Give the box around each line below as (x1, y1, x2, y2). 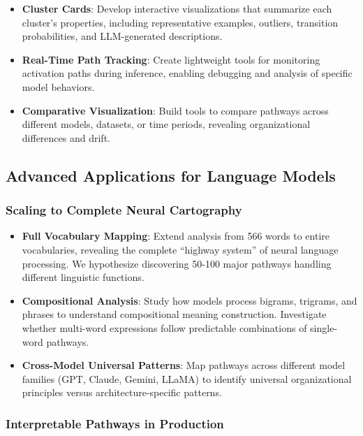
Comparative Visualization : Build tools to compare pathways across (22, 103, 329, 117)
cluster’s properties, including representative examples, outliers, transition (22, 15, 339, 29)
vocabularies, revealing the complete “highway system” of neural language (22, 242, 339, 256)
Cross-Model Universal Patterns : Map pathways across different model (22, 358, 346, 372)
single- (310, 320, 338, 335)
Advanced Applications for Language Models (6, 164, 336, 186)
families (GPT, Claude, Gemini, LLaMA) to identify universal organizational (22, 371, 352, 386)
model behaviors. (22, 79, 95, 94)
